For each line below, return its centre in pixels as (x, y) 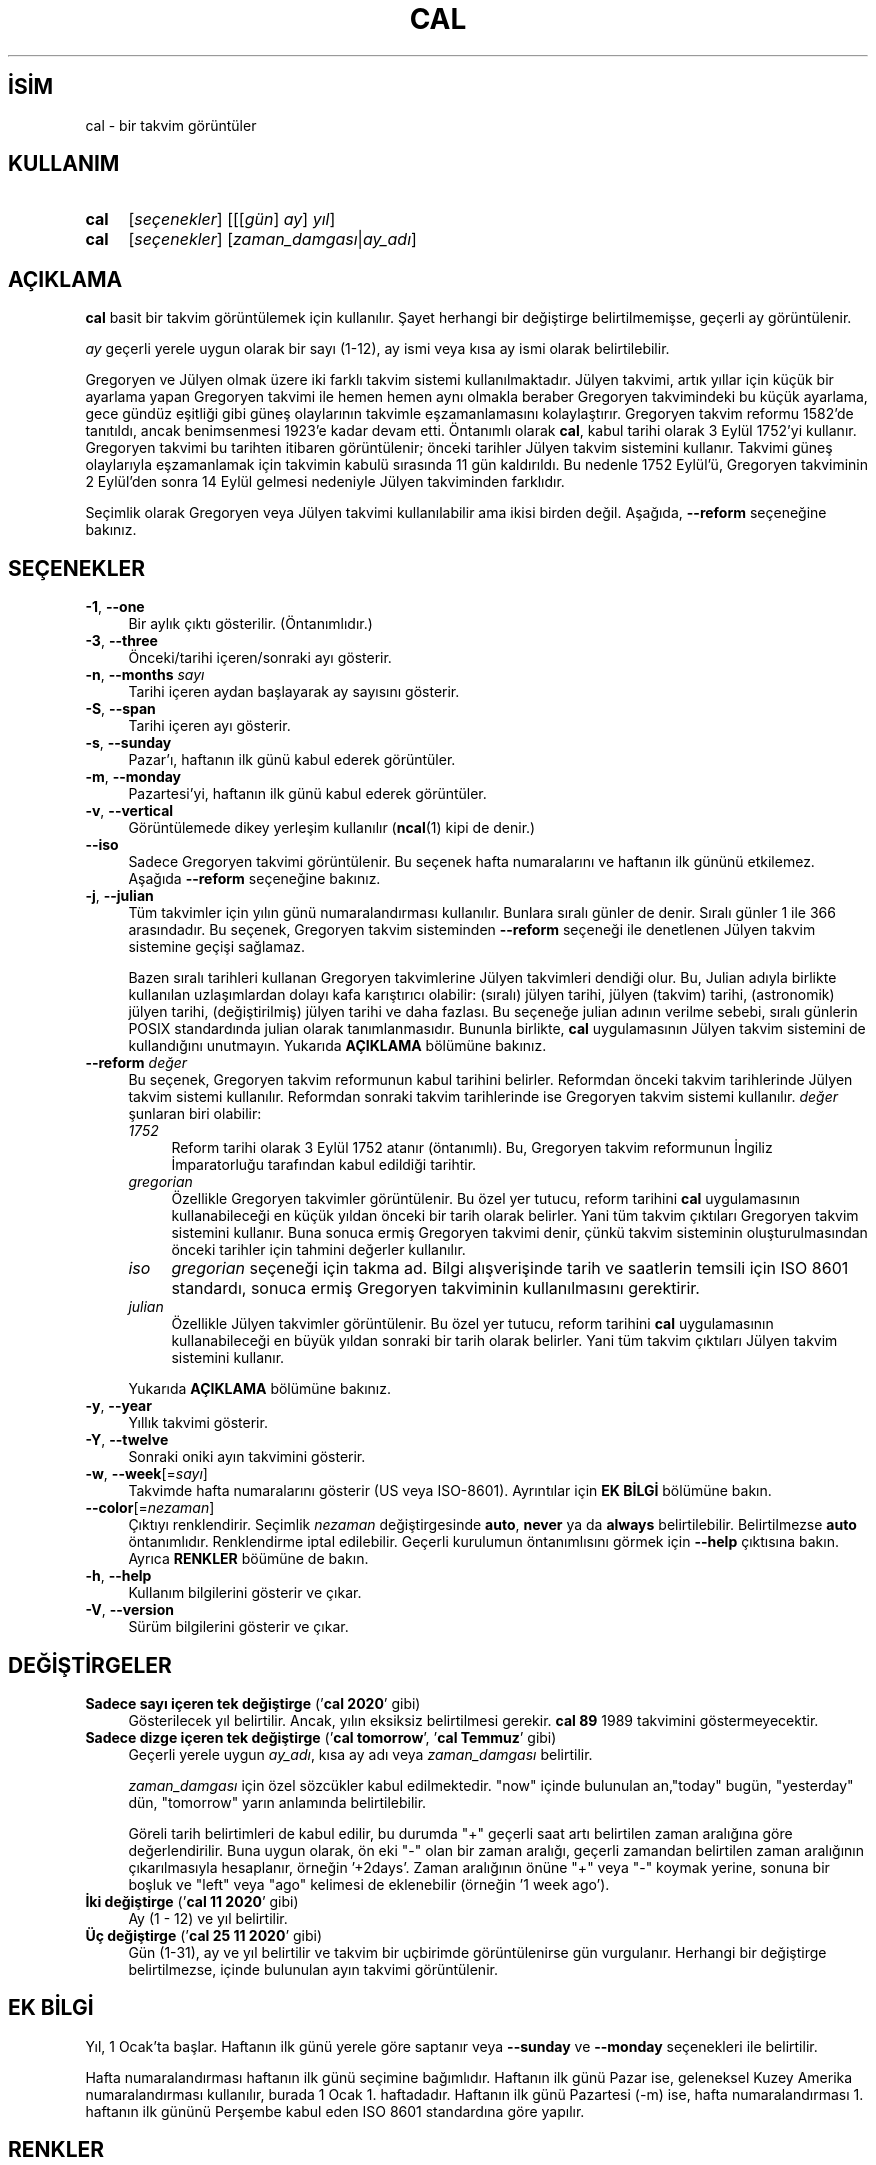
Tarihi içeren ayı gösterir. (209, 726)
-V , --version (129, 1610)
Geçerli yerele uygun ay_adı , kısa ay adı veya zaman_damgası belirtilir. (360, 1754)
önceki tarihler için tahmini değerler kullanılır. (318, 1250)
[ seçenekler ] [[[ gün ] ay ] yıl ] (232, 219)
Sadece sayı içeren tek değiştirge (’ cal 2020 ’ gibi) (253, 1703)
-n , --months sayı (145, 675)
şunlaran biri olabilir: (195, 1114)
